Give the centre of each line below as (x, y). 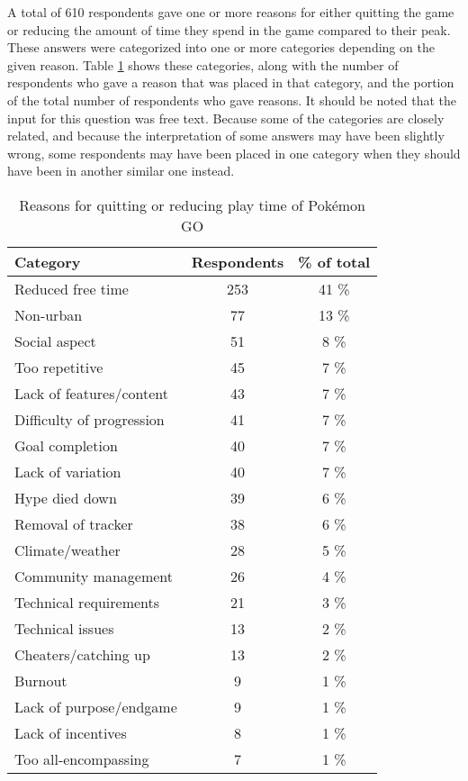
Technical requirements (87, 602)
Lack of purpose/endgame (96, 706)
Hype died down (66, 497)
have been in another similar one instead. (121, 171)
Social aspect (55, 341)
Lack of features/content (92, 393)
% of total (334, 261)
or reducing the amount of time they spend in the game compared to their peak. (229, 29)
